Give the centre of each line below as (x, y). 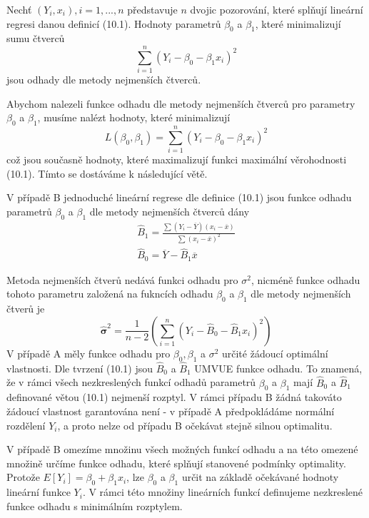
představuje (152, 9)
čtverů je (26, 309)
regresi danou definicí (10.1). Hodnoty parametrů (114, 23)
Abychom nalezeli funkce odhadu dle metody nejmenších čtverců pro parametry (181, 103)
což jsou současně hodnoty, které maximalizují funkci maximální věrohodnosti (177, 159)
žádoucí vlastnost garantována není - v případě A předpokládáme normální (171, 411)
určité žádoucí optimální (275, 353)
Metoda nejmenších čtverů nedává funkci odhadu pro (122, 279)
